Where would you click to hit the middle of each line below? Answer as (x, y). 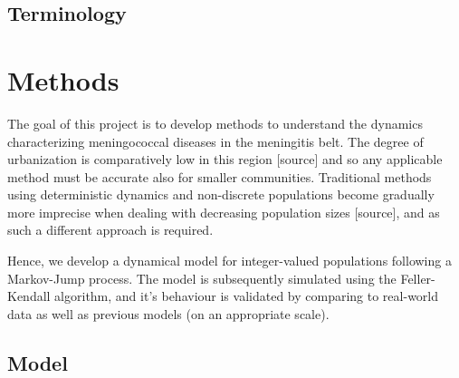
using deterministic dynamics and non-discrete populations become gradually (221, 194)
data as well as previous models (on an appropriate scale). (168, 313)
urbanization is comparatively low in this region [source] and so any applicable (225, 159)
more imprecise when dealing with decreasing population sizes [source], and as (224, 212)
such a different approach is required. (110, 230)
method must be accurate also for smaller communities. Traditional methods (220, 176)
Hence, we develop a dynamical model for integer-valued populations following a (229, 261)
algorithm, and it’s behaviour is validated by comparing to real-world (247, 296)
